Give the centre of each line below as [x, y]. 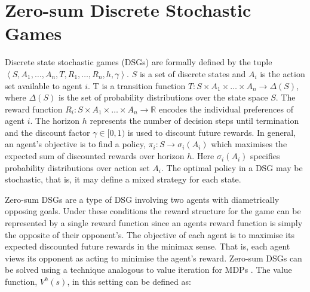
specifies [265, 156]
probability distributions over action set [77, 167]
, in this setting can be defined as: [129, 281]
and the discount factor [47, 132]
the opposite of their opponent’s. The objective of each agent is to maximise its [150, 234]
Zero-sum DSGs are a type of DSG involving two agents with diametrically [142, 199]
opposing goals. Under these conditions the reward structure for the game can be [153, 211]
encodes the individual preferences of [226, 109]
